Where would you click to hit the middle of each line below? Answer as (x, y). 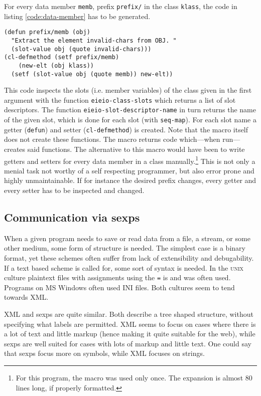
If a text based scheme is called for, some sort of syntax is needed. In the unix (124, 267)
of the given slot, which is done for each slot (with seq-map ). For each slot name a (130, 120)
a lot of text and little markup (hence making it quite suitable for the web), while (130, 334)
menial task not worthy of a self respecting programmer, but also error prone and (129, 170)
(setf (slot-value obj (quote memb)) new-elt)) (92, 74)
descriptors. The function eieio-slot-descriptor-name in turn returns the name (130, 110)
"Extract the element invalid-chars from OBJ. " (94, 40)
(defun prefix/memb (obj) (47, 32)
